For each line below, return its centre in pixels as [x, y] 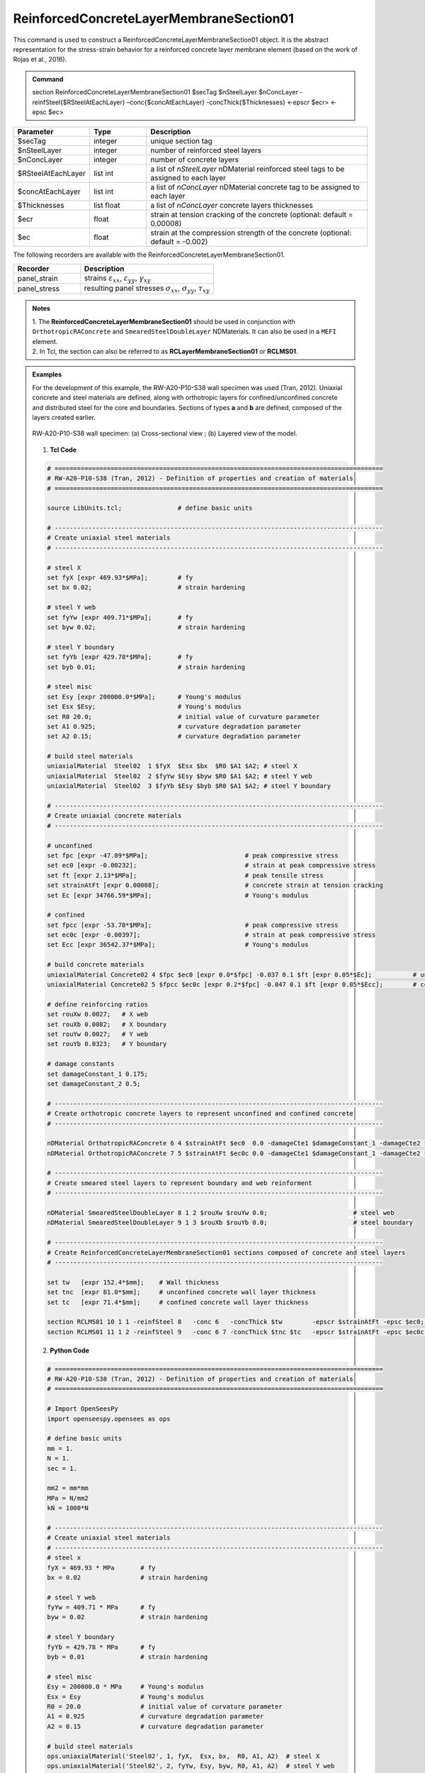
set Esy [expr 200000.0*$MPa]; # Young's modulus [144, 696]
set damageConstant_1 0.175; [98, 1074]
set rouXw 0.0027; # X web [98, 1015]
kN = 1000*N [68, 1508]
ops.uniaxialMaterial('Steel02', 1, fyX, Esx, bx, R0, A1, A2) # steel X [183, 1756]
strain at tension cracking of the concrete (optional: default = [252, 215]
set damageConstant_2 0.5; [94, 1084]
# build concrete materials [96, 965]
